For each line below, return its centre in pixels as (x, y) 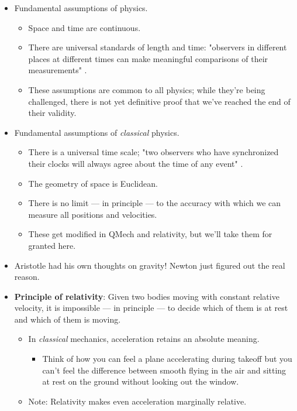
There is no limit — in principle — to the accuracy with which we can (155, 203)
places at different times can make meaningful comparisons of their (148, 58)
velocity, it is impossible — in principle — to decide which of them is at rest (151, 308)
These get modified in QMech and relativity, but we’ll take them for (150, 234)
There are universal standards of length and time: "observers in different (158, 47)
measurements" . (58, 70)
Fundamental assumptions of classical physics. (97, 132)
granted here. (52, 245)
